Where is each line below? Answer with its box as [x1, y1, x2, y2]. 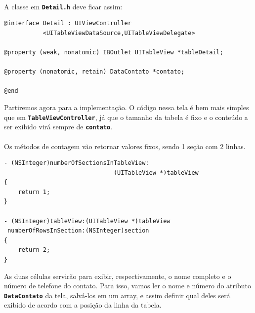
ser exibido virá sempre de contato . [4, 121, 113, 132]
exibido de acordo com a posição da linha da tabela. [4, 300, 162, 310]
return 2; [18, 246, 50, 254]
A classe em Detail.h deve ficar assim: [4, 1, 123, 11]
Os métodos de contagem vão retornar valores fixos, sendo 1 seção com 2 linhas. [4, 141, 246, 151]
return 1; [18, 188, 50, 196]
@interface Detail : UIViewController [4, 20, 131, 27]
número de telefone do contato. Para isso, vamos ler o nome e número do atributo [4, 280, 251, 291]
